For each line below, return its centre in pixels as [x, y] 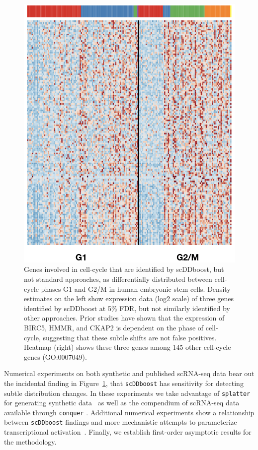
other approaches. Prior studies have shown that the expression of [124, 318]
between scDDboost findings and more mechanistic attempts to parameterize [121, 422]
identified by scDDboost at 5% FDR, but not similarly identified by [127, 308]
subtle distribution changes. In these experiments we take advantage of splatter [127, 393]
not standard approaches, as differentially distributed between [118, 279]
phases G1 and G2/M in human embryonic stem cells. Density [136, 289]
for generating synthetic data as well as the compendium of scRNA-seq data [122, 403]
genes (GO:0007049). [55, 356]
